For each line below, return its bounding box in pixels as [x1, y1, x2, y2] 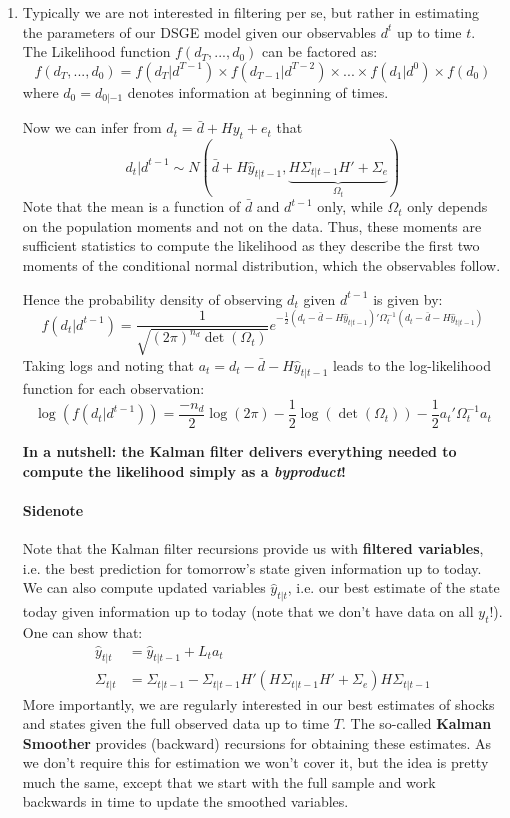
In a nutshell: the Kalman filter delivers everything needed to [22, 441, 457, 462]
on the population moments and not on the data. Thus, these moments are [22, 215, 482, 236]
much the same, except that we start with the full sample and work [22, 771, 436, 792]
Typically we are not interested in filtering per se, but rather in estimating [22, 2, 480, 22]
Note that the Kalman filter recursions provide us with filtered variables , [22, 538, 484, 559]
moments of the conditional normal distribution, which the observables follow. [22, 254, 501, 275]
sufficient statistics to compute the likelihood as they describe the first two [22, 235, 480, 256]
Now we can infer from [22, 117, 162, 138]
